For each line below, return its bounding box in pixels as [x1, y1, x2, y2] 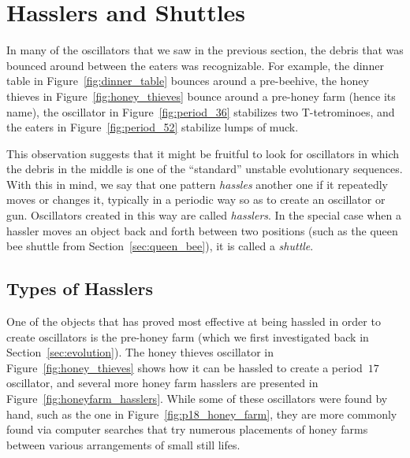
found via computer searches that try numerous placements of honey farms [6, 421, 368, 438]
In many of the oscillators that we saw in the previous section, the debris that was [6, 42, 404, 58]
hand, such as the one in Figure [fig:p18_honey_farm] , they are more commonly [6, 405, 397, 422]
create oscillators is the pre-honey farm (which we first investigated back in [6, 328, 369, 345]
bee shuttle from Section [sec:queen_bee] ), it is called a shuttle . [6, 238, 314, 254]
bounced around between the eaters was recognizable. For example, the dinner [6, 57, 384, 73]
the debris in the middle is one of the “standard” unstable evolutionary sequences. [6, 161, 403, 177]
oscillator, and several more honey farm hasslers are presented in [6, 375, 319, 391]
